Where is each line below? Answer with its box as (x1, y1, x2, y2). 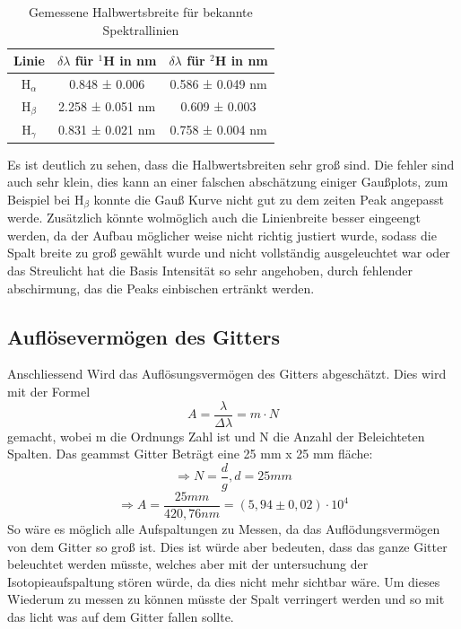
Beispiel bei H (7, 189, 84, 208)
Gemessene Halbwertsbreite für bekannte (29, 3, 253, 21)
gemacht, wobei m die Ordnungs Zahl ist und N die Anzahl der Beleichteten (7, 426, 425, 445)
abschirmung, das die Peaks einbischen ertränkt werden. (7, 278, 315, 297)
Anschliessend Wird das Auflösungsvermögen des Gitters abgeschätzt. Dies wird (7, 364, 447, 383)
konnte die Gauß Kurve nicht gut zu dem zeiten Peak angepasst (93, 189, 444, 208)
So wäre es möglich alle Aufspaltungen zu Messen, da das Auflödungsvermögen (7, 519, 440, 537)
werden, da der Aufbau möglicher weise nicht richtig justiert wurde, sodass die (7, 225, 437, 244)
